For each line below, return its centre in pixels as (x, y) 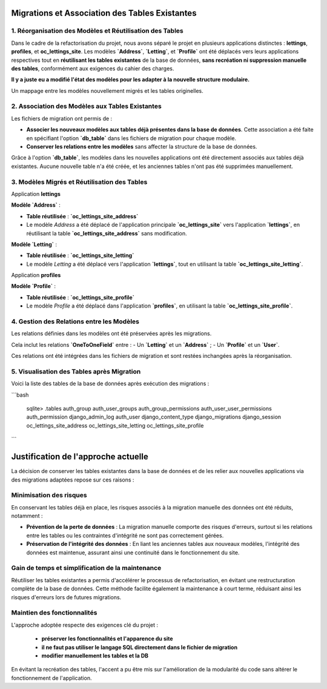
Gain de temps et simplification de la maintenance (86, 568)
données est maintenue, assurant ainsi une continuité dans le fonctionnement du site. (133, 553)
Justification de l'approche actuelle (80, 457)
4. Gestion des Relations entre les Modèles (75, 321)
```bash (20, 395)
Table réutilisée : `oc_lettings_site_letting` (80, 255)
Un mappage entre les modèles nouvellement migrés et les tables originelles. (107, 90)
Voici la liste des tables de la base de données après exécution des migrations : (110, 384)
